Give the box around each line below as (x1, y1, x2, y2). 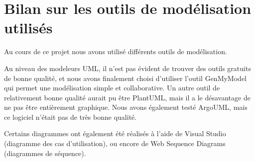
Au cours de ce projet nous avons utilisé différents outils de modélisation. (4, 46, 227, 57)
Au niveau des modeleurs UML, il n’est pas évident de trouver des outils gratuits (4, 63, 251, 73)
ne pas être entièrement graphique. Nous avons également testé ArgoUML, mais (4, 102, 248, 112)
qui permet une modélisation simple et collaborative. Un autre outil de (4, 82, 220, 93)
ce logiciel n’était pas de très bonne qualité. (4, 111, 137, 122)
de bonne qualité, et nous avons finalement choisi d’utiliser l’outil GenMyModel (4, 73, 247, 83)
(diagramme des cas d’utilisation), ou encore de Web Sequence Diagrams (4, 138, 226, 149)
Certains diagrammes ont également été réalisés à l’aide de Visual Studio (4, 128, 226, 139)
